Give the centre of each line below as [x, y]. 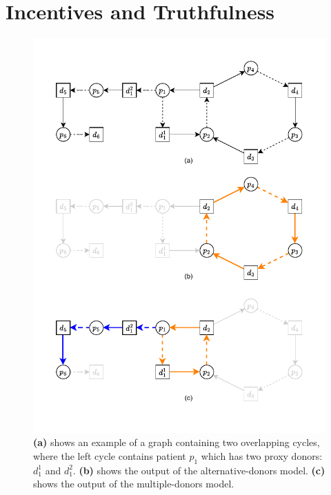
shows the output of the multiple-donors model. [134, 484]
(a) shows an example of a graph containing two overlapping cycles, [177, 442]
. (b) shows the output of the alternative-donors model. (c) [199, 470]
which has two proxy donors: [262, 455]
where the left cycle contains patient [110, 455]
